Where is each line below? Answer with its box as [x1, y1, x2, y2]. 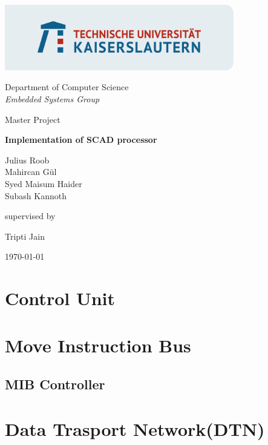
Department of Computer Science [5, 81, 129, 93]
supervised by [5, 209, 56, 222]
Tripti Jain [5, 229, 45, 242]
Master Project [5, 113, 60, 125]
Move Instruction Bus [5, 333, 191, 358]
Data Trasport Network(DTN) [5, 416, 265, 441]
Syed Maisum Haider [5, 177, 82, 190]
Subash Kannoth [5, 189, 67, 202]
